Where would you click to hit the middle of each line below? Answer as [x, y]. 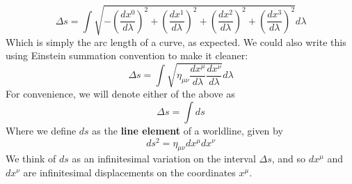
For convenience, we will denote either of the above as [120, 94]
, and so [289, 159]
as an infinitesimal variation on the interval [164, 159]
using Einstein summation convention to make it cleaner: [127, 55]
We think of [31, 159]
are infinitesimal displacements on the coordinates [129, 172]
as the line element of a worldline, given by [187, 130]
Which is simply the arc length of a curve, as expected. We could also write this [176, 41]
